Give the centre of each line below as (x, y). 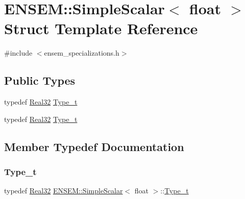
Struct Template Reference (101, 28)
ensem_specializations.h (82, 53)
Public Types (40, 80)
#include (18, 53)
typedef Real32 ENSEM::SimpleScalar (64, 191)
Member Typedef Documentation (94, 146)
